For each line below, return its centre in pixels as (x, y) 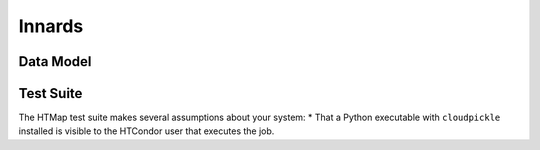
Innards (51, 26)
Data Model (55, 61)
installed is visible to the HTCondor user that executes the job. (146, 131)
